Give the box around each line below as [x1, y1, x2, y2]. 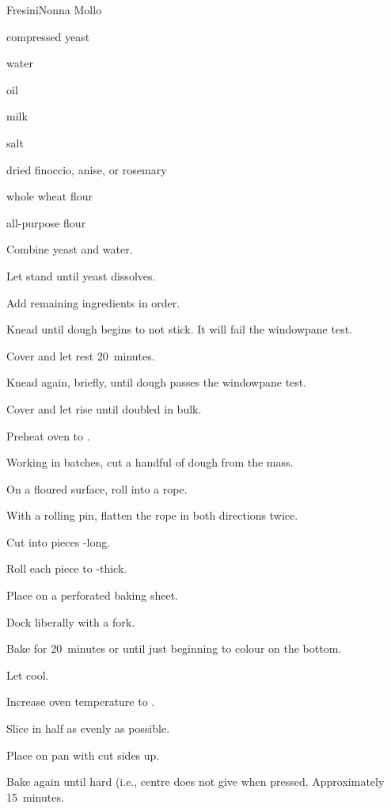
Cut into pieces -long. [6, 533, 111, 550]
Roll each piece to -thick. [6, 560, 127, 577]
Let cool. [6, 666, 49, 683]
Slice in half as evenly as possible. [6, 720, 170, 737]
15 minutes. [6, 788, 64, 805]
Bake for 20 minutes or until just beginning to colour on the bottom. [6, 640, 342, 657]
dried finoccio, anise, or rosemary [6, 161, 167, 177]
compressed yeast [6, 28, 90, 44]
